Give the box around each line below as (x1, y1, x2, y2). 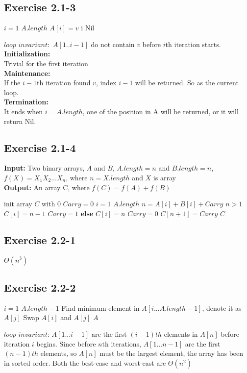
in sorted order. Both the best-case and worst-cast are (4, 357, 166, 368)
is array (153, 172, 176, 182)
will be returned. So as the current (135, 77, 239, 88)
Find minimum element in (61, 302, 140, 313)
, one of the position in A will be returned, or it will (82, 106, 239, 116)
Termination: (4, 97, 49, 107)
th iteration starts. (165, 39, 221, 49)
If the (4, 77, 21, 88)
